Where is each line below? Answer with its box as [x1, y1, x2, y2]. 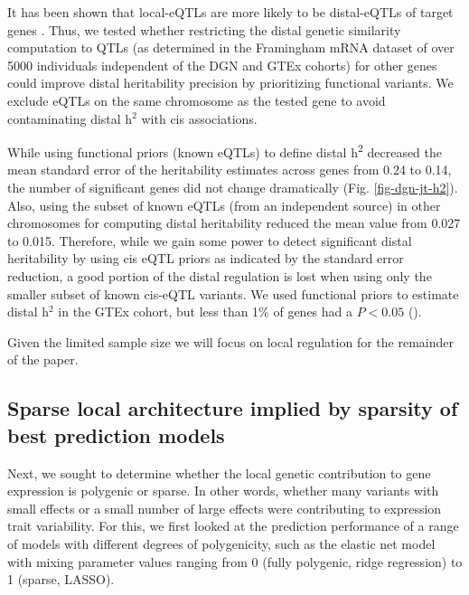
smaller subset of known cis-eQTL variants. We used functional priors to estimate [7, 284, 459, 303]
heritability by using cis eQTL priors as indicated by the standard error [7, 249, 404, 268]
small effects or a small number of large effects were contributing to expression [7, 498, 442, 517]
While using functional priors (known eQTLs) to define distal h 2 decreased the [7, 140, 443, 161]
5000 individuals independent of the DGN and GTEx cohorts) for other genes [7, 55, 437, 74]
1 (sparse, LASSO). [7, 570, 115, 589]
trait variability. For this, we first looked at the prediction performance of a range [7, 516, 459, 535]
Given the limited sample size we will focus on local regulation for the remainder [7, 332, 454, 351]
